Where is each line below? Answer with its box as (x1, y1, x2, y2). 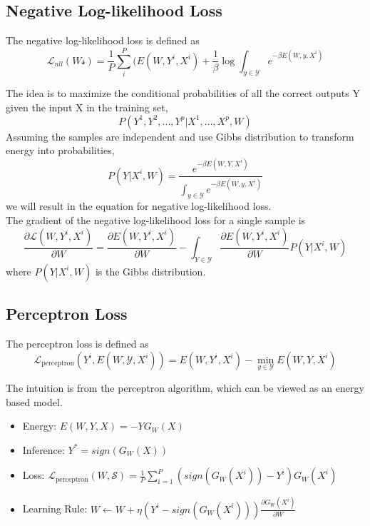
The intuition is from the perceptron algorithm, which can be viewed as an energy (6, 380, 364, 395)
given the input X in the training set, (6, 99, 168, 114)
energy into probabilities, (6, 143, 115, 158)
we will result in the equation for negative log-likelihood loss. (6, 198, 272, 213)
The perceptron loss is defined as (6, 336, 149, 351)
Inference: (22, 442, 65, 457)
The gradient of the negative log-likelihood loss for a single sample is (6, 213, 306, 228)
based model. (6, 394, 63, 409)
